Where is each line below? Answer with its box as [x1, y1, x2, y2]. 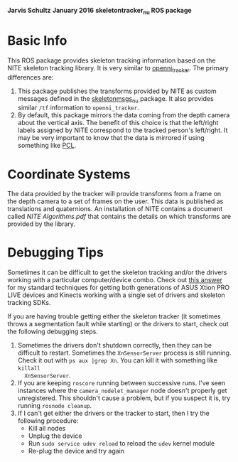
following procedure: [17, 417, 79, 425]
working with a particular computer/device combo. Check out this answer [7, 276, 222, 284]
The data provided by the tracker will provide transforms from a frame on [7, 190, 222, 198]
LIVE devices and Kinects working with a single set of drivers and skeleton [7, 291, 225, 299]
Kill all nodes [28, 424, 66, 433]
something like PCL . [17, 141, 77, 150]
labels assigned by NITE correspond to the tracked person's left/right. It [17, 126, 228, 134]
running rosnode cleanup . [17, 402, 92, 410]
